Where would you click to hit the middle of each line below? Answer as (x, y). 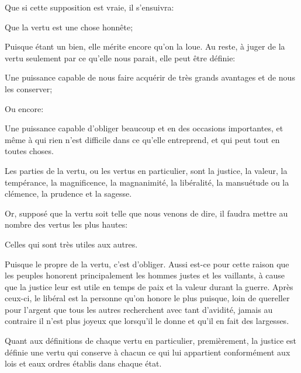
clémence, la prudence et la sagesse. (68, 194)
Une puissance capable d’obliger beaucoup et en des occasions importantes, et (144, 128)
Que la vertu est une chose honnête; (69, 27)
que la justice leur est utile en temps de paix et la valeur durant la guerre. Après (149, 286)
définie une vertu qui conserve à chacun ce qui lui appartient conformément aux (148, 352)
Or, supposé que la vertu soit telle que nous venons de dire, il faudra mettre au (146, 213)
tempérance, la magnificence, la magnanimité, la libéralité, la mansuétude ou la (147, 182)
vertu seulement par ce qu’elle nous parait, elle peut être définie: (120, 57)
